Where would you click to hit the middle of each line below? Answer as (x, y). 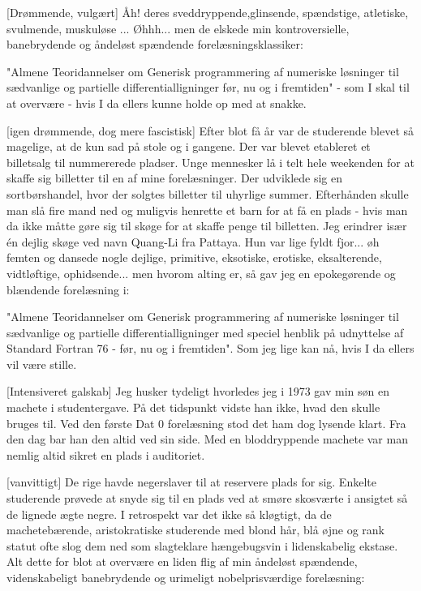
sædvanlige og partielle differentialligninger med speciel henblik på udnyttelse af (205, 332)
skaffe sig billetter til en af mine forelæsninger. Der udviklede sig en (175, 178)
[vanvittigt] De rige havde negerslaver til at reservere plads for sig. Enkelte (191, 482)
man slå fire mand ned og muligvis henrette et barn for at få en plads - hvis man (207, 210)
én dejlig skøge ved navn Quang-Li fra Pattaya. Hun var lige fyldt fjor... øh (193, 241)
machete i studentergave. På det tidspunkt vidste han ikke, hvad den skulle (193, 407)
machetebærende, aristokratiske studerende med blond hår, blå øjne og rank (195, 530)
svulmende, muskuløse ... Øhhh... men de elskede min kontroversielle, (178, 28)
